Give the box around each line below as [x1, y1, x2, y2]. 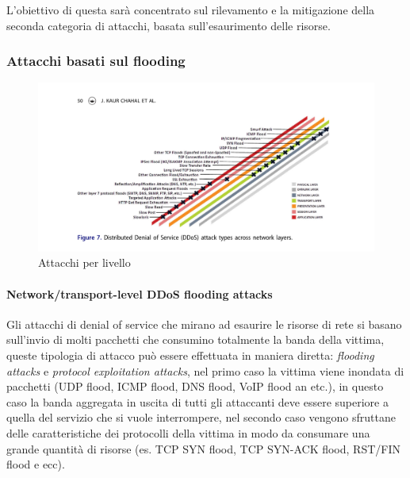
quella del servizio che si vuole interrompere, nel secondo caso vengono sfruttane [6, 409, 396, 426]
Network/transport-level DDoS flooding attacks [6, 285, 273, 302]
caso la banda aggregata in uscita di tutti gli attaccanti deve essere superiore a [6, 393, 389, 410]
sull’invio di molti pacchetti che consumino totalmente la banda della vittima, [6, 331, 385, 348]
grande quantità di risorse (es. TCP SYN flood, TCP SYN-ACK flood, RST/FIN [6, 440, 400, 457]
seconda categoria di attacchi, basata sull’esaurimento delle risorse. [6, 17, 331, 33]
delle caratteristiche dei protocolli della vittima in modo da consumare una [6, 424, 370, 441]
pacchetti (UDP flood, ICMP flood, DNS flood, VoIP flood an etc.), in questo [6, 378, 384, 395]
